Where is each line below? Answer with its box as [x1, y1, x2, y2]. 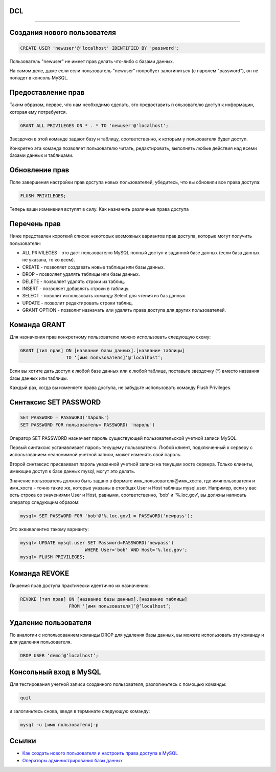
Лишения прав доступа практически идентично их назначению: [9, 582, 150, 588]
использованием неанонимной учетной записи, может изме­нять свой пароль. [9, 452, 182, 458]
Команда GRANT [9, 320, 66, 329]
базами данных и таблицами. [9, 152, 74, 158]
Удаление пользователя [9, 618, 91, 627]
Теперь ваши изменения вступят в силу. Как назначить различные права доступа [9, 206, 189, 212]
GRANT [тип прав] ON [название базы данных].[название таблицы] [20, 348, 185, 354]
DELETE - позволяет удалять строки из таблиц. [22, 278, 125, 285]
